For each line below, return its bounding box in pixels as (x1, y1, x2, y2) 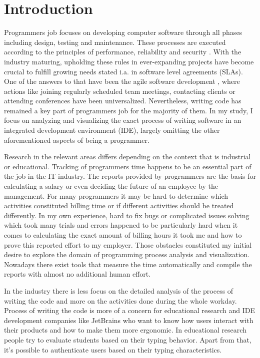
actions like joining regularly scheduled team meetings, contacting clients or (4, 85, 235, 96)
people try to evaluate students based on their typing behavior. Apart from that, (4, 334, 251, 345)
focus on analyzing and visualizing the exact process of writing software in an (4, 115, 241, 125)
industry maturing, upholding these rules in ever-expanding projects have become (4, 56, 254, 66)
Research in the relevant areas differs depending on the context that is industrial (4, 151, 251, 162)
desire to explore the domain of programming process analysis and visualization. (4, 249, 250, 260)
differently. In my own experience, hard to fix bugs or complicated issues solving (4, 210, 249, 220)
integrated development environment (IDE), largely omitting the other (4, 125, 220, 135)
